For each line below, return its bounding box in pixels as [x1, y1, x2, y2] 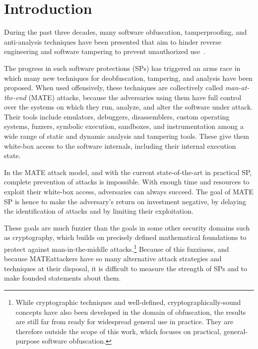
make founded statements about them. [4, 273, 121, 283]
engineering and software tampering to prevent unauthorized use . [4, 46, 205, 57]
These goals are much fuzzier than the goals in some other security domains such [4, 222, 250, 233]
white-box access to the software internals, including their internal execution [4, 140, 236, 151]
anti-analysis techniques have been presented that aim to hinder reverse [4, 36, 222, 47]
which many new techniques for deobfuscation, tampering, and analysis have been [4, 72, 253, 83]
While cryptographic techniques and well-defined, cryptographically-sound [15, 297, 241, 307]
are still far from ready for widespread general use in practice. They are [15, 316, 233, 327]
